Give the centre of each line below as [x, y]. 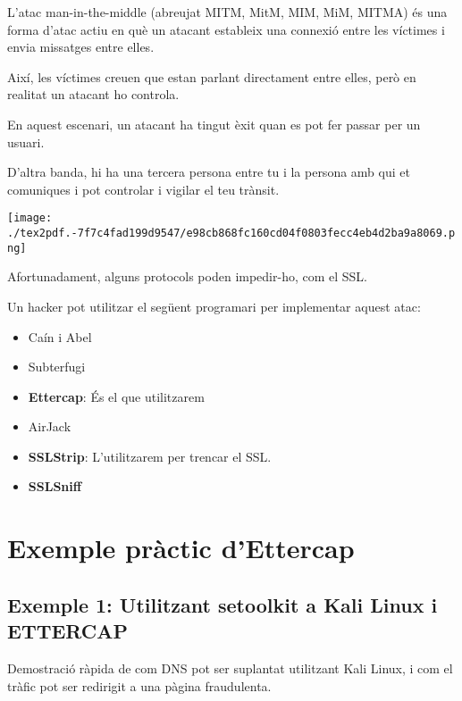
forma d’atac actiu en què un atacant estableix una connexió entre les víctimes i [226, 29]
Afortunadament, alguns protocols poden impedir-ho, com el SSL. [188, 276]
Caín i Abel [60, 336]
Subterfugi [57, 367]
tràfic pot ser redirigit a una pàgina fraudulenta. [139, 685]
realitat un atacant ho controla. [93, 94]
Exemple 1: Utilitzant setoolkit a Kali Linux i [223, 604]
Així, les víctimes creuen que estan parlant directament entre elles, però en [212, 76]
